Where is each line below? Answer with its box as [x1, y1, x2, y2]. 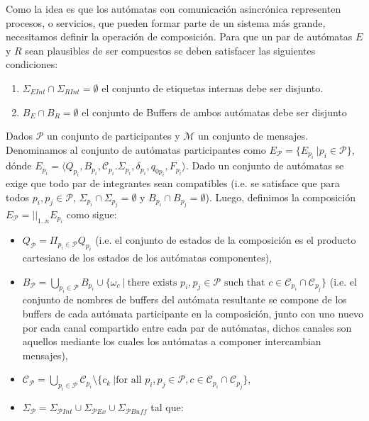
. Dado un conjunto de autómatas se [185, 158, 344, 173]
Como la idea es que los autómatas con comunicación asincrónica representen [6, 1, 341, 16]
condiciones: [6, 57, 58, 72]
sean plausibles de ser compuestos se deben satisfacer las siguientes [25, 43, 316, 57]
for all [116, 375, 142, 386]
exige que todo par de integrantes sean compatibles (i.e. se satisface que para [6, 175, 340, 190]
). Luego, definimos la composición [205, 189, 356, 204]
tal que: [150, 400, 184, 415]
